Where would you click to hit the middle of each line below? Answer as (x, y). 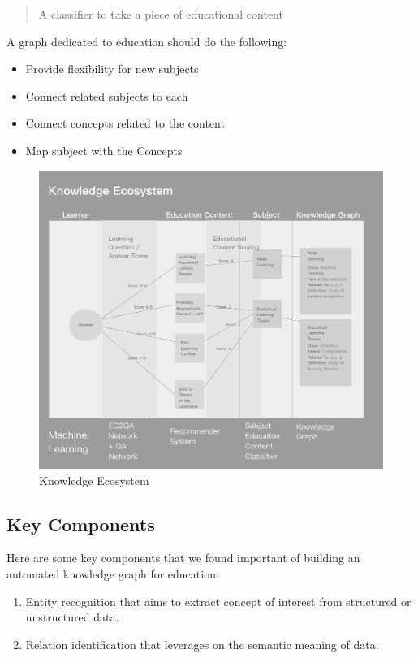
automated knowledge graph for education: (113, 573)
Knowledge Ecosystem (94, 480)
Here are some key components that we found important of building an (183, 558)
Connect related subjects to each (107, 95)
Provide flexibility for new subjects (112, 69)
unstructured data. (72, 617)
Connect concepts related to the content (125, 123)
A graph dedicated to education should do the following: (147, 41)
